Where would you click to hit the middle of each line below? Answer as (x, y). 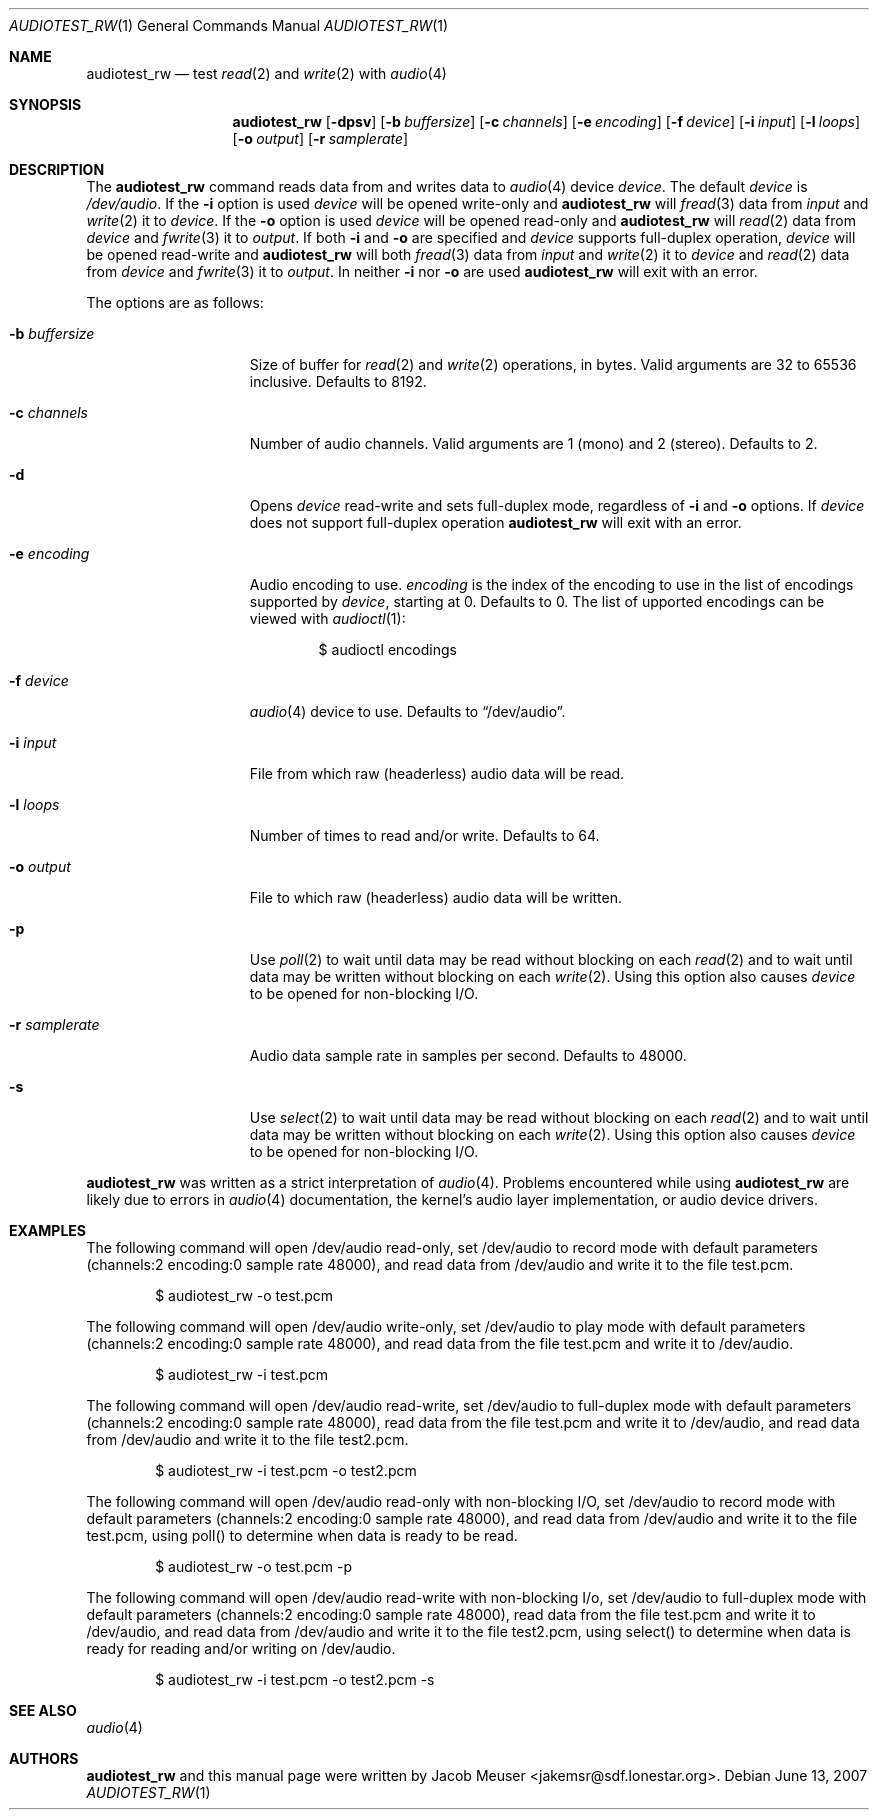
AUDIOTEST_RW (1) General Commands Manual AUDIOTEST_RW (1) (229, 25)
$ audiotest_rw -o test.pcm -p (253, 1566)
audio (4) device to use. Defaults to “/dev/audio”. (407, 711)
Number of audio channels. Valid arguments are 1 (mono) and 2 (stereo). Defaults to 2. (533, 443)
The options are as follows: (175, 302)
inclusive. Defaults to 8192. (338, 381)
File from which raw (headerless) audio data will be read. (437, 773)
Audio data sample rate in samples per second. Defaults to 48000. (468, 1055)
